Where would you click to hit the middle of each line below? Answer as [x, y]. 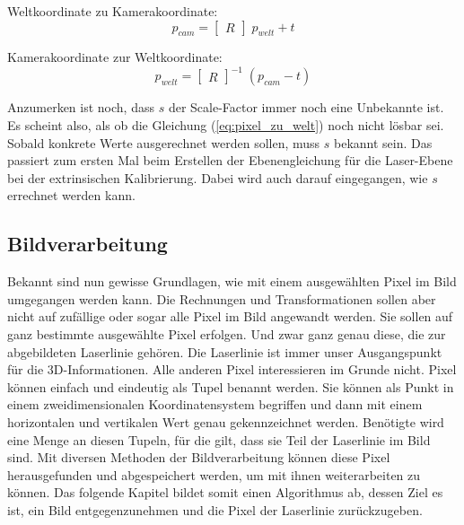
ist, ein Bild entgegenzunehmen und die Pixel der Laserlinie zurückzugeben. [215, 509]
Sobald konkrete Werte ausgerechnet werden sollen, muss [164, 142]
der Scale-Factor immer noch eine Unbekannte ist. [306, 107]
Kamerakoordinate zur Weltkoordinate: [115, 57]
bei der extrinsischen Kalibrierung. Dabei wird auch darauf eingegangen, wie [218, 177]
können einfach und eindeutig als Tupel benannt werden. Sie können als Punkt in [231, 386]
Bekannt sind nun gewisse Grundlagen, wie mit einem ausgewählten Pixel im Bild [232, 281]
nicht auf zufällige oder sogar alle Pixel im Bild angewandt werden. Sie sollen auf [230, 316]
